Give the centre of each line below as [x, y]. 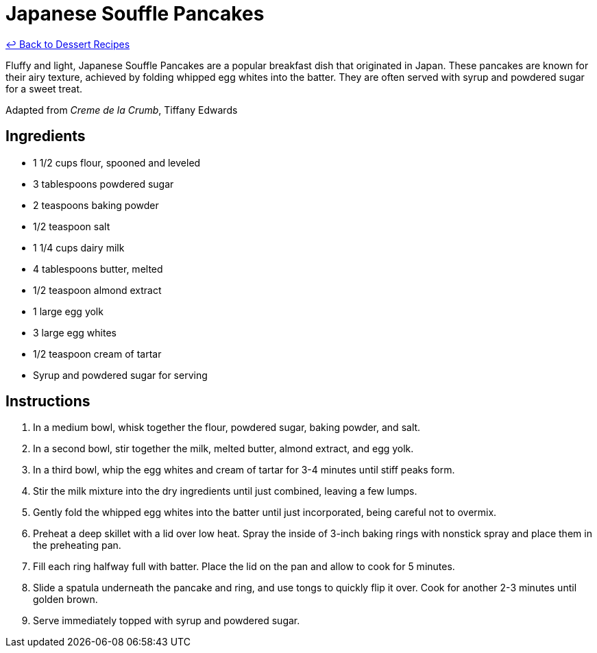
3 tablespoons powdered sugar [103, 184]
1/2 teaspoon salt [72, 226]
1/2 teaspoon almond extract [97, 290]
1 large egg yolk [68, 311]
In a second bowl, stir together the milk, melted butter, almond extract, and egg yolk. [223, 449]
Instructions [48, 402]
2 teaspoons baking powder [96, 205]
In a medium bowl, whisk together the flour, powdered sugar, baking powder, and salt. [227, 428]
